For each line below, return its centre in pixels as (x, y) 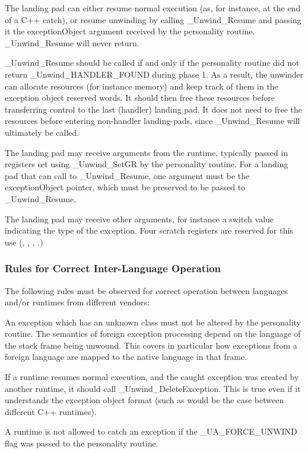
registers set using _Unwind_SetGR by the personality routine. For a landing (147, 164)
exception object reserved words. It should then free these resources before (140, 98)
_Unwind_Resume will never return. (72, 42)
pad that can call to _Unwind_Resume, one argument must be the (127, 175)
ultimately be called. (42, 132)
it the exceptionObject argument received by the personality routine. (130, 31)
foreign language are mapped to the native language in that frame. (126, 357)
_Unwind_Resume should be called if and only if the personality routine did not (152, 63)
